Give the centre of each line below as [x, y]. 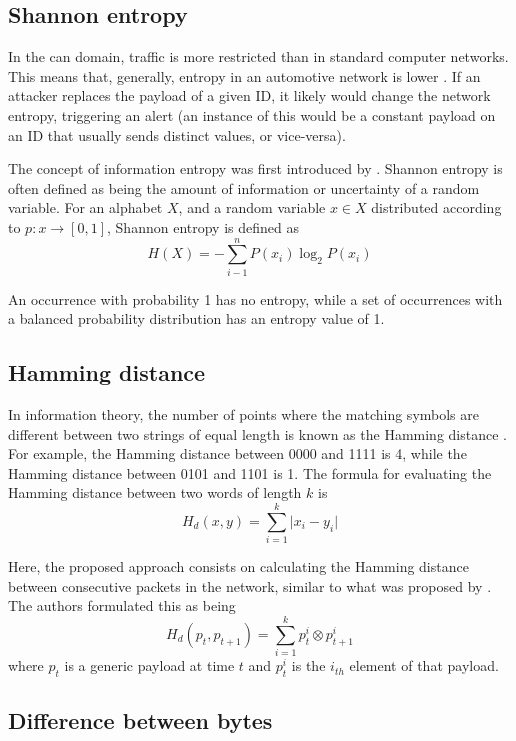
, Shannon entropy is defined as [203, 226]
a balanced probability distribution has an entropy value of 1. [196, 318]
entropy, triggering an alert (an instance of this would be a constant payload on [252, 114]
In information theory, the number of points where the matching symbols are [244, 414]
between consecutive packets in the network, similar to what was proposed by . [250, 585]
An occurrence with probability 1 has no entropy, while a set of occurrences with [255, 298]
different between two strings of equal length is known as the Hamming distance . [257, 433]
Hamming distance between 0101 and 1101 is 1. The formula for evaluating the [250, 472]
